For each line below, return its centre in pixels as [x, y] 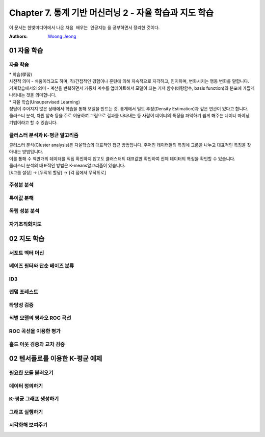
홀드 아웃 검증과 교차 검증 [37, 344]
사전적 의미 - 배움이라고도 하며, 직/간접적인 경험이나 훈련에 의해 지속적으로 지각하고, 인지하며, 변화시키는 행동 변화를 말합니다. [129, 81]
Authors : [18, 36]
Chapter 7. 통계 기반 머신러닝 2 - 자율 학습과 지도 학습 [111, 13]
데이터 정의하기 [26, 386]
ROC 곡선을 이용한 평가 [35, 331]
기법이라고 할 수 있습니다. [33, 122]
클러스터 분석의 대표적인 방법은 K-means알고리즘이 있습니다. [67, 166]
